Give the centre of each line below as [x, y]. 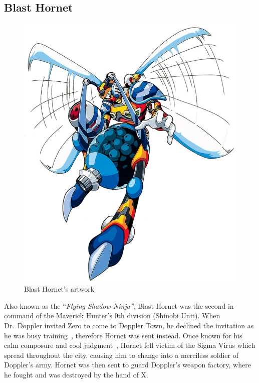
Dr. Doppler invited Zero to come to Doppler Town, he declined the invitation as [129, 325]
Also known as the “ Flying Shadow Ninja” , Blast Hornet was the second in [119, 305]
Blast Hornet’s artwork [59, 289]
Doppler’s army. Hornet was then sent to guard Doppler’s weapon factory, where [127, 365]
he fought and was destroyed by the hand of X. [76, 374]
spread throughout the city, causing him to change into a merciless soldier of [121, 355]
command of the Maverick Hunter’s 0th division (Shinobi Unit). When [112, 315]
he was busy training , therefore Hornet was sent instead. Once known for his [123, 335]
